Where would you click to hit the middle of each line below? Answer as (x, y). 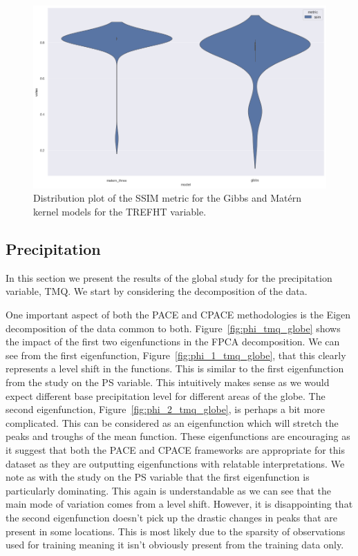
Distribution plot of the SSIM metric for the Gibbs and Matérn (167, 198)
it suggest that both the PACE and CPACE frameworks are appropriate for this (175, 449)
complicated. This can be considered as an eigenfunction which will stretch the (172, 422)
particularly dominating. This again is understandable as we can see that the (169, 490)
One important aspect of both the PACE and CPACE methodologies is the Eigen (178, 315)
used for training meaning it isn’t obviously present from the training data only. (175, 545)
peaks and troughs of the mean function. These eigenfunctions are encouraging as (178, 436)
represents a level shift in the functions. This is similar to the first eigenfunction (175, 368)
